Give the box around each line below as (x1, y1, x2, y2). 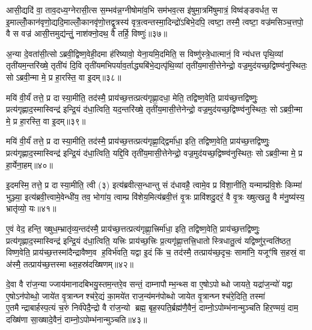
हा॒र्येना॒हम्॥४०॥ (6, 158, 53, 171)
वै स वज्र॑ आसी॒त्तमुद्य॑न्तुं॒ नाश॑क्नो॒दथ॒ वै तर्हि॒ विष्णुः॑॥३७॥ (6, 27, 168, 40)
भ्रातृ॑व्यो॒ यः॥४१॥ (6, 202, 57, 215)
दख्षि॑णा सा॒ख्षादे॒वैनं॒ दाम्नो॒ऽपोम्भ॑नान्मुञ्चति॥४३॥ (6, 313, 147, 326)
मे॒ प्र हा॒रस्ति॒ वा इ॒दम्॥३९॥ (6, 114, 86, 127)
